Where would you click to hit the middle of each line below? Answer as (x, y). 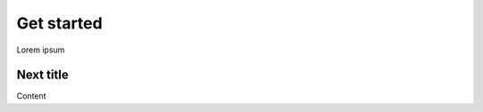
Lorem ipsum (41, 50)
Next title (42, 75)
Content (31, 96)
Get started (59, 23)
